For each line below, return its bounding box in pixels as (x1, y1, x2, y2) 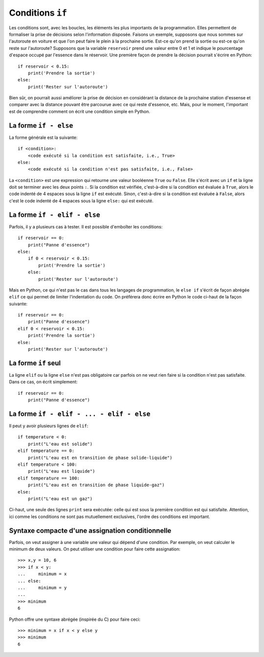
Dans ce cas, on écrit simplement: (9, 379, 78, 385)
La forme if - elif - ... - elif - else (9, 409, 151, 418)
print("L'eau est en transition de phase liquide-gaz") (27, 482, 165, 488)
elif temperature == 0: (18, 448, 75, 453)
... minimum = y (18, 585, 67, 590)
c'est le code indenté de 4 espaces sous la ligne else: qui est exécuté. (9, 198, 154, 204)
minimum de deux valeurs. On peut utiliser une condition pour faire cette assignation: (9, 546, 181, 552)
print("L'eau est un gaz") (27, 496, 93, 501)
